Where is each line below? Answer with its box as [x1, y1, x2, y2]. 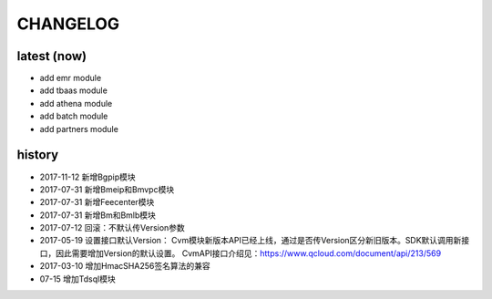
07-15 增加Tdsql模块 [39, 273, 116, 284]
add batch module [39, 110, 108, 122]
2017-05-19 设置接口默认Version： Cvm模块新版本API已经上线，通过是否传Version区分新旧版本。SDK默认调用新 [39, 235, 462, 246]
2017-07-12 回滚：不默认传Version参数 [39, 222, 186, 233]
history [16, 147, 59, 163]
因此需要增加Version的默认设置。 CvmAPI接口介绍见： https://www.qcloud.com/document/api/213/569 [55, 247, 442, 259]
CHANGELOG [16, 14, 120, 34]
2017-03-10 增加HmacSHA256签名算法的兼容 [39, 261, 210, 272]
